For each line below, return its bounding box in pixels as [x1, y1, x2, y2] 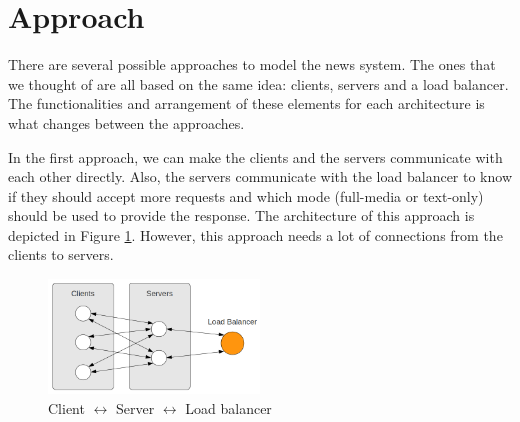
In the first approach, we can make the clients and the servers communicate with [8, 146, 503, 167]
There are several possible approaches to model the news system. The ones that [8, 54, 496, 75]
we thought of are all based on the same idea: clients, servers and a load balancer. [8, 73, 509, 94]
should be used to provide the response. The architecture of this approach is [8, 205, 475, 226]
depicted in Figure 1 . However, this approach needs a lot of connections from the [8, 224, 503, 245]
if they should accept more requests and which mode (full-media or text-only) [8, 185, 484, 206]
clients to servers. [8, 244, 114, 265]
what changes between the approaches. [8, 112, 245, 133]
